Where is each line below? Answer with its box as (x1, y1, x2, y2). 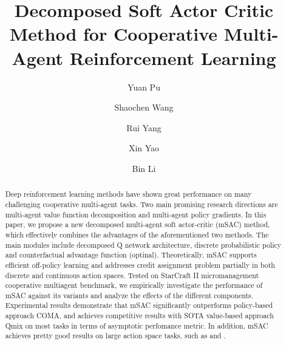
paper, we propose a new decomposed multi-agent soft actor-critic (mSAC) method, (5, 219, 270, 230)
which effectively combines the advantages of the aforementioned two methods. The (5, 229, 269, 239)
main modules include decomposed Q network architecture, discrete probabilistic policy (5, 239, 282, 250)
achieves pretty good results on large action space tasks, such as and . (5, 330, 226, 341)
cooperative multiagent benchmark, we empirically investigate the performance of (5, 280, 263, 290)
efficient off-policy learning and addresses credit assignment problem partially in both (5, 259, 275, 270)
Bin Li (132, 162, 156, 174)
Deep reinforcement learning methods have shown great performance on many (5, 189, 252, 199)
